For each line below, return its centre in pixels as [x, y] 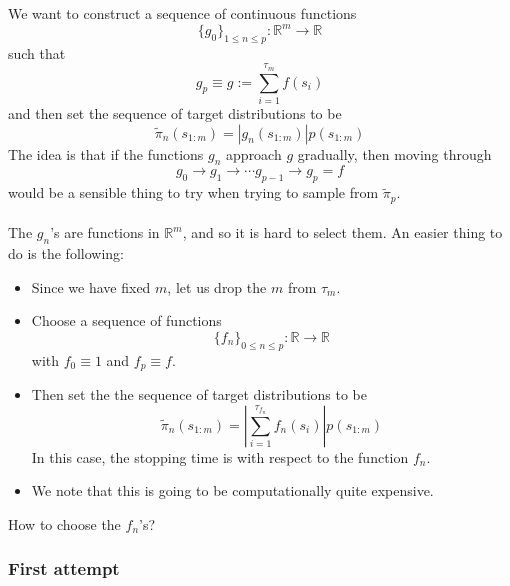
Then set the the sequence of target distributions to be [199, 394]
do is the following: [66, 253]
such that [37, 52]
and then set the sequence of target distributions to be [175, 113]
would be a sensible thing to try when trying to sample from [193, 192]
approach [254, 153]
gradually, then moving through [394, 153]
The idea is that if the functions [106, 153]
